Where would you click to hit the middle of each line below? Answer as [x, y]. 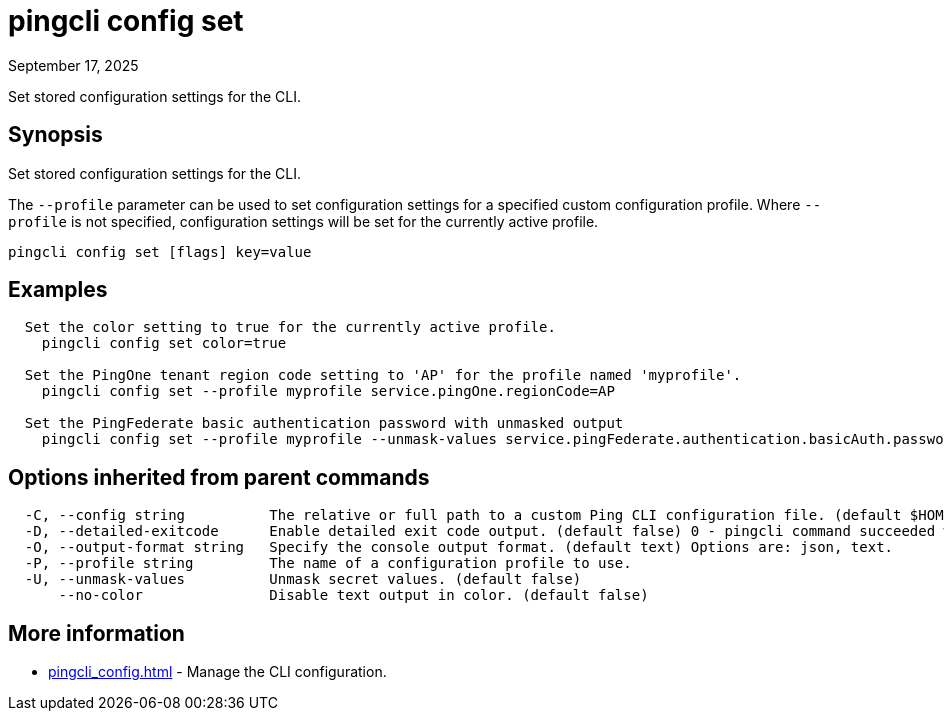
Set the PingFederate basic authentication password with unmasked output [324, 423]
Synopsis [55, 135]
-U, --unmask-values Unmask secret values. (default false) [303, 579]
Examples [58, 290]
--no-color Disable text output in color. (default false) [353, 595]
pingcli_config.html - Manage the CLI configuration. [217, 672]
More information [96, 633]
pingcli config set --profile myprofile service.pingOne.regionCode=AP [328, 391]
